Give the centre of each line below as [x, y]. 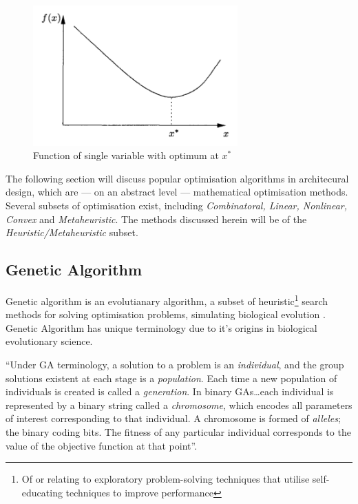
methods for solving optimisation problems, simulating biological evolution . [166, 314]
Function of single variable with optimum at [126, 155]
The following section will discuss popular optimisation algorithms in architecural [177, 178]
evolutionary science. [49, 341]
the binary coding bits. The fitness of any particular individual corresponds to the [178, 432]
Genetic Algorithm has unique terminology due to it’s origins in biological [161, 327]
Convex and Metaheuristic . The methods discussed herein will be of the [156, 219]
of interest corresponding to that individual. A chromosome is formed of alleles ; [173, 418]
